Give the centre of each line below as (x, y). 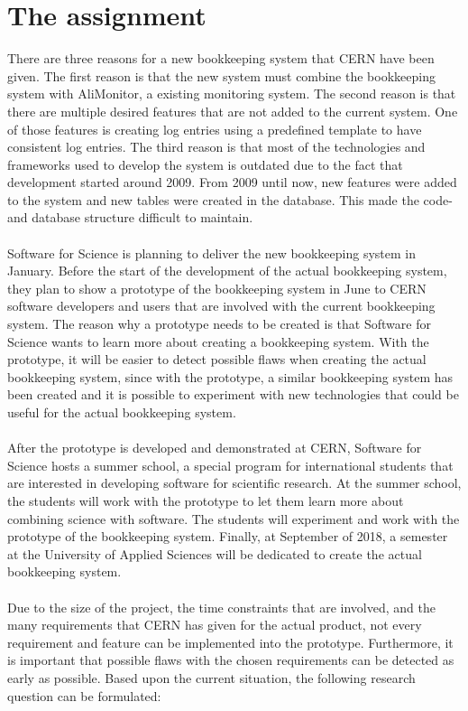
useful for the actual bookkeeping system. (122, 412)
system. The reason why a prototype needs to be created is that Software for (219, 324)
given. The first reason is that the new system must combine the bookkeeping (221, 75)
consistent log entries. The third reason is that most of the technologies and (216, 147)
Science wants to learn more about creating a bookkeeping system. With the (218, 341)
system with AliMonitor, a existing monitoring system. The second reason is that (232, 94)
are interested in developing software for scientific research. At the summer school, (234, 483)
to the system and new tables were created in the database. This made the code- (230, 199)
